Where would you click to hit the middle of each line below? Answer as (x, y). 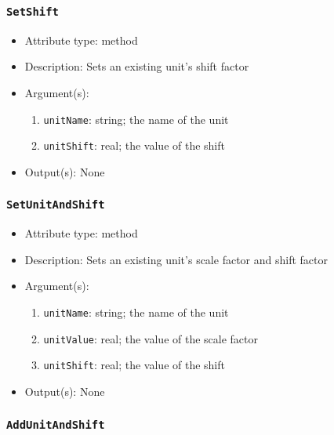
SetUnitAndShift (56, 205)
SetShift (33, 11)
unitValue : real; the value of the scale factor (151, 338)
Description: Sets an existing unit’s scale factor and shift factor (176, 259)
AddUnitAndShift (56, 424)
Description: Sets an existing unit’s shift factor (137, 66)
